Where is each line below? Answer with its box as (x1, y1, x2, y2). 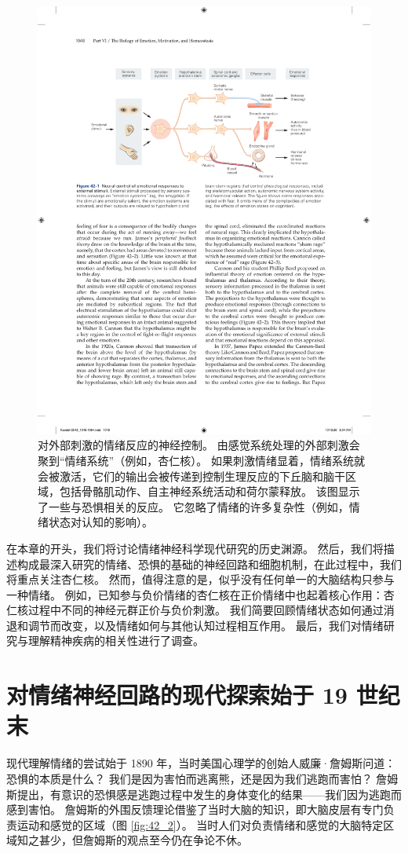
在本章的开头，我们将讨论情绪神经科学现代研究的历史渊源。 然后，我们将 (6, 540, 384, 556)
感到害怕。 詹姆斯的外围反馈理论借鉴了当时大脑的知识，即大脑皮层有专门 (6, 801, 384, 818)
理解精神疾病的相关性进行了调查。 (27, 632, 204, 649)
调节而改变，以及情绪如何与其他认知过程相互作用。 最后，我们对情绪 (27, 617, 384, 633)
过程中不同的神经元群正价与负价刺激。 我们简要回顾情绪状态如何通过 (27, 602, 384, 618)
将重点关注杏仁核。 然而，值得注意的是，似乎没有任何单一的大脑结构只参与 (6, 571, 395, 588)
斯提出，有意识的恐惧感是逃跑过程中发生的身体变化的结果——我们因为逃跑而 (6, 785, 402, 802)
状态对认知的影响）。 (48, 514, 153, 530)
